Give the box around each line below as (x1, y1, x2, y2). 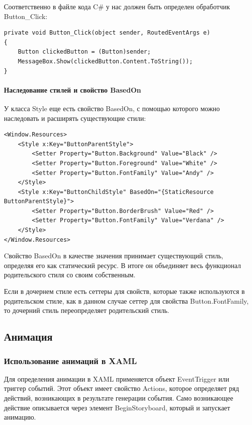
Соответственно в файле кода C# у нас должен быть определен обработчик (4, 1, 230, 11)
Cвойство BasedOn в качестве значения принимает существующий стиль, (4, 251, 224, 261)
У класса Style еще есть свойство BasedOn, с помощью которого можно (4, 103, 220, 113)
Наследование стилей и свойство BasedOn (4, 84, 141, 95)
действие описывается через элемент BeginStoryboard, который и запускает (4, 402, 231, 412)
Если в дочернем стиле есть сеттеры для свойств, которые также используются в (4, 286, 245, 296)
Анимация (4, 329, 53, 344)
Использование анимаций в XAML (4, 354, 137, 367)
